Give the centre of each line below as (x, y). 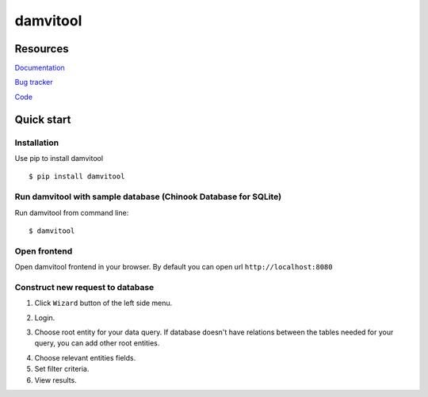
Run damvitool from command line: (72, 212)
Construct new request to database (84, 287)
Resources (42, 49)
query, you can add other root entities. (97, 343)
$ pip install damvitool (77, 177)
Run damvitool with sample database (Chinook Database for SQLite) (148, 197)
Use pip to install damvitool (59, 158)
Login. (45, 318)
